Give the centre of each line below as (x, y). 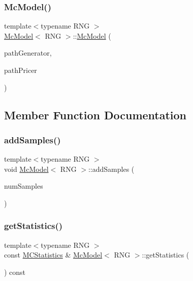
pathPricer (21, 70)
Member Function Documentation (95, 114)
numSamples (24, 186)
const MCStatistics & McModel (53, 255)
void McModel (26, 169)
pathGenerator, (28, 53)
